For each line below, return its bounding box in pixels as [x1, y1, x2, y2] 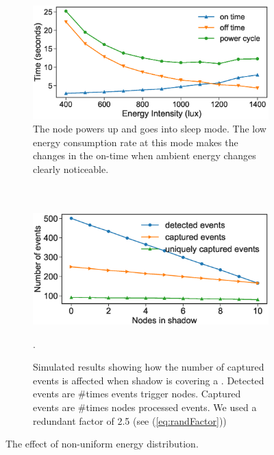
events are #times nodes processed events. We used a [33, 400, 257, 414]
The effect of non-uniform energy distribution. [5, 436, 199, 451]
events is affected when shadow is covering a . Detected [33, 373, 264, 387]
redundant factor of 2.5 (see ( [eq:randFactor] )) [33, 413, 227, 428]
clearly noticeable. [33, 161, 109, 176]
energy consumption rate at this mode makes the [33, 135, 238, 149]
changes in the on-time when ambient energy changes [33, 148, 256, 163]
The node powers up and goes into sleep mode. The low [33, 121, 266, 136]
